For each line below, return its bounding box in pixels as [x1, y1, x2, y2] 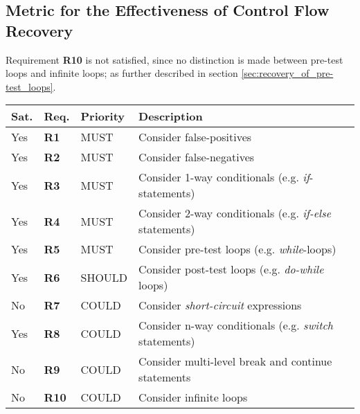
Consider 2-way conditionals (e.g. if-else [138, 205, 332, 222]
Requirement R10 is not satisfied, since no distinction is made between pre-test [6, 52, 343, 66]
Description [138, 108, 203, 125]
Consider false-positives [138, 129, 252, 145]
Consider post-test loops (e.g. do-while [138, 261, 324, 278]
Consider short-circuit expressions [138, 297, 302, 314]
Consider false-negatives [138, 149, 255, 165]
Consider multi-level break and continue [138, 353, 332, 370]
